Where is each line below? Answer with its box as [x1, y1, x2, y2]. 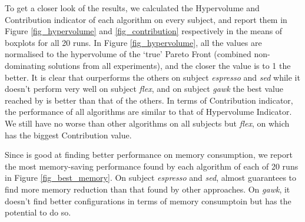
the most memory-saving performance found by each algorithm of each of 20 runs [5, 160, 299, 172]
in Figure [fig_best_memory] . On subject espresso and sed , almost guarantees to [5, 171, 297, 184]
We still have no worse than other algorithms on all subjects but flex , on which [5, 117, 290, 129]
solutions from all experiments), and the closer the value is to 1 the [48, 59, 291, 71]
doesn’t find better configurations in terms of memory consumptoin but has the [5, 194, 291, 207]
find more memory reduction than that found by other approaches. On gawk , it [5, 183, 290, 195]
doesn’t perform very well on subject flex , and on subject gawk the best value [5, 82, 283, 95]
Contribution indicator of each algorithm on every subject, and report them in [5, 13, 287, 25]
